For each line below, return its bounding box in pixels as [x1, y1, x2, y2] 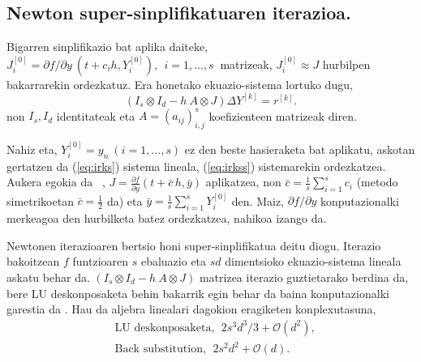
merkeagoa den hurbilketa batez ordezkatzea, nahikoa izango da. [6, 210, 327, 227]
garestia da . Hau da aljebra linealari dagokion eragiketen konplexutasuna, [6, 300, 376, 317]
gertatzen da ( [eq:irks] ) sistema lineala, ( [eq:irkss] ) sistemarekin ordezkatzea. [6, 157, 386, 174]
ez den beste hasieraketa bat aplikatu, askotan [184, 140, 415, 157]
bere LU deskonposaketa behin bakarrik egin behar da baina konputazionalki [6, 284, 389, 301]
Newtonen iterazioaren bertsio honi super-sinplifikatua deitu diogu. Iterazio [6, 236, 381, 253]
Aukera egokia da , [6, 173, 105, 190]
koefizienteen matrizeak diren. [208, 107, 357, 124]
